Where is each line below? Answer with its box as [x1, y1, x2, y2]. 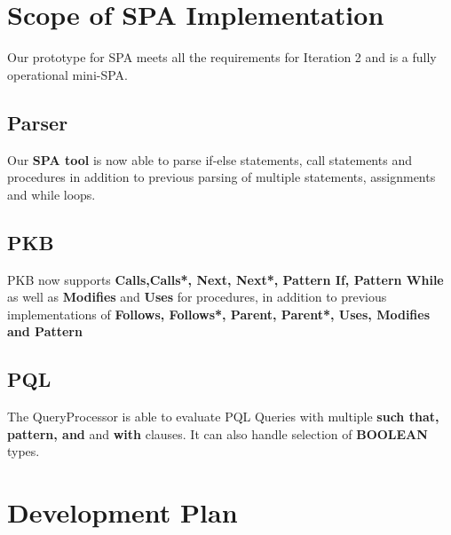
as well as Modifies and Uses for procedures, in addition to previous [7, 287, 387, 306]
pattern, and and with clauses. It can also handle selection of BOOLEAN [7, 424, 428, 443]
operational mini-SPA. [7, 65, 128, 83]
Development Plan [7, 494, 238, 531]
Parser [7, 108, 68, 136]
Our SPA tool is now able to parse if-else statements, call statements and [7, 150, 412, 169]
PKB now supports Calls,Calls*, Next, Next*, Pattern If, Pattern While [7, 270, 444, 288]
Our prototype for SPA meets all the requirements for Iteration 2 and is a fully [7, 48, 437, 67]
